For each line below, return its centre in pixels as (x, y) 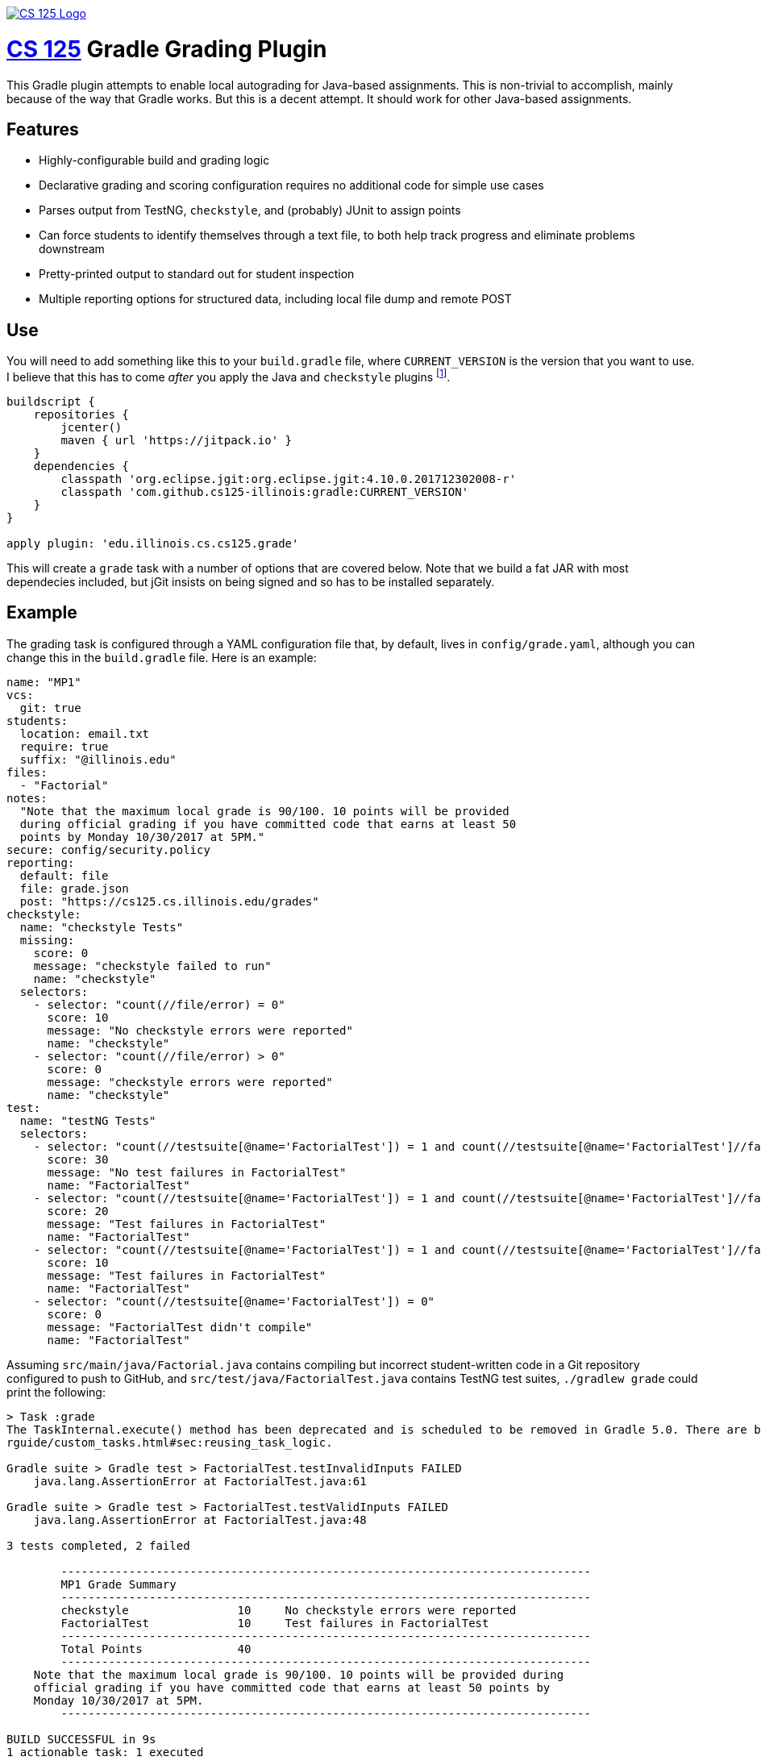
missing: (47, 940)
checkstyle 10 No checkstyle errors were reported (289, 1610)
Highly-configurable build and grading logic (154, 160)
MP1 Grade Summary (119, 1584)
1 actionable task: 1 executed (105, 1752)
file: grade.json (74, 888)
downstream (72, 249)
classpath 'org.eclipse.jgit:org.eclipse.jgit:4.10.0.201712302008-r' (289, 479)
